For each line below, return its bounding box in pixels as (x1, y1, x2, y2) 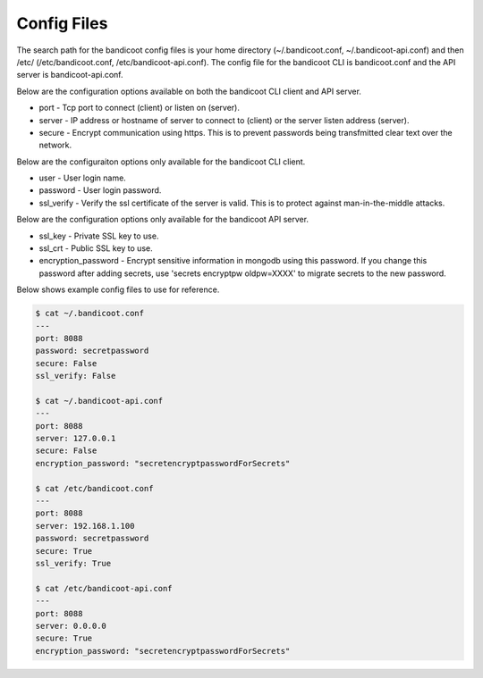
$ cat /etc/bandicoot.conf (35, 483, 154, 493)
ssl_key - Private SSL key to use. (38, 230, 159, 241)
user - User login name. (38, 172, 127, 183)
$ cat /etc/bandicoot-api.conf (35, 583, 174, 593)
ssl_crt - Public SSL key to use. (38, 243, 153, 254)
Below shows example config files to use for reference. (16, 284, 220, 295)
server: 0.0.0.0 (35, 621, 107, 631)
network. (38, 139, 72, 151)
